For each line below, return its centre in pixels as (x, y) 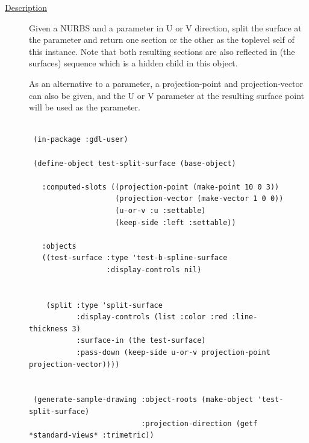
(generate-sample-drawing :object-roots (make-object (143, 400)
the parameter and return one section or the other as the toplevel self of (162, 40)
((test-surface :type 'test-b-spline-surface (135, 258)
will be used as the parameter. (85, 107)
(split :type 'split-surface (104, 305)
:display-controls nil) (154, 269)
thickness (48, 329)
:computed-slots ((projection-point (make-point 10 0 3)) (161, 187)
